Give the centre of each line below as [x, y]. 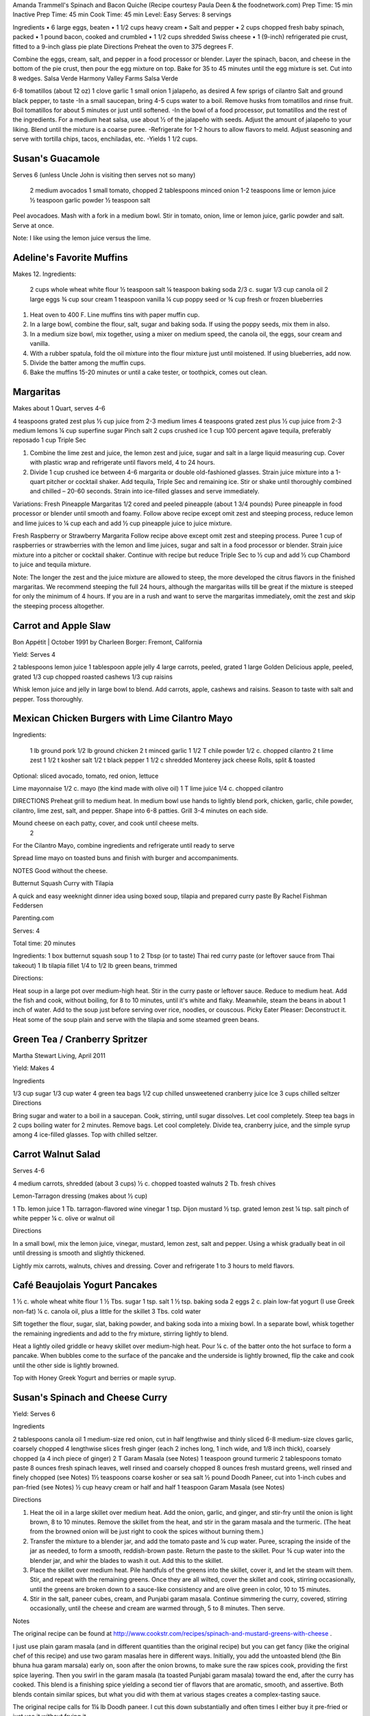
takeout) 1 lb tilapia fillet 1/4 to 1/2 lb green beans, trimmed [95, 965]
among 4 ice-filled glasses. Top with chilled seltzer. [85, 1135]
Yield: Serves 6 [34, 1414]
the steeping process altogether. [59, 606]
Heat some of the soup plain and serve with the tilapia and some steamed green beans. [136, 1019]
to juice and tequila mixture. [52, 565]
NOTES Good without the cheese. [60, 870]
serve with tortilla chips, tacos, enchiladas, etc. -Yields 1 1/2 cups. [105, 139]
